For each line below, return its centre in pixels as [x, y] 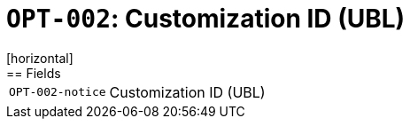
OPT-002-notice [58, 92]
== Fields [34, 73]
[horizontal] [40, 58]
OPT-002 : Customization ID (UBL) [206, 19]
